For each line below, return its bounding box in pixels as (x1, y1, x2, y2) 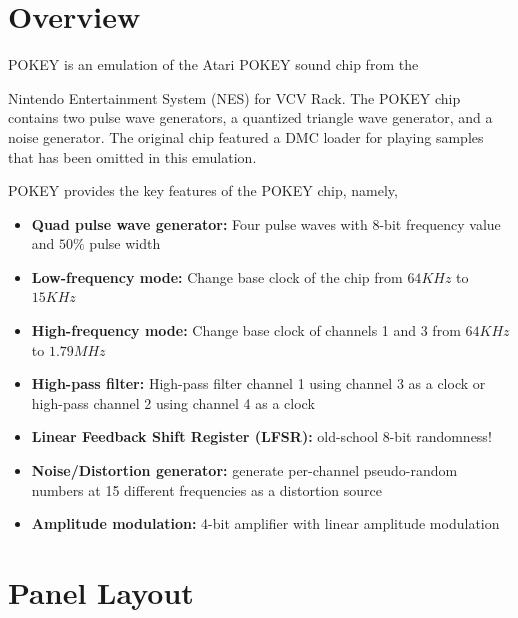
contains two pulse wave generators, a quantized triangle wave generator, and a (8, 107, 493, 128)
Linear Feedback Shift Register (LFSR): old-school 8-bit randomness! (31, 426, 492, 447)
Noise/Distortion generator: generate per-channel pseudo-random (31, 460, 458, 481)
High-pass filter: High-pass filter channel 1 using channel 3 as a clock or (31, 373, 486, 394)
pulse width (89, 233, 161, 254)
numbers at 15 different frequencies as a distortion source (31, 479, 382, 500)
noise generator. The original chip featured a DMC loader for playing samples (8, 126, 484, 147)
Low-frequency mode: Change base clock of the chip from (31, 266, 403, 287)
